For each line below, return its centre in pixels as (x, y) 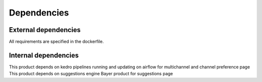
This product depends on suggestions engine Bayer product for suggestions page (91, 74)
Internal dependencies (44, 55)
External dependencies (45, 30)
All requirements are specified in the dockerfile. (56, 42)
